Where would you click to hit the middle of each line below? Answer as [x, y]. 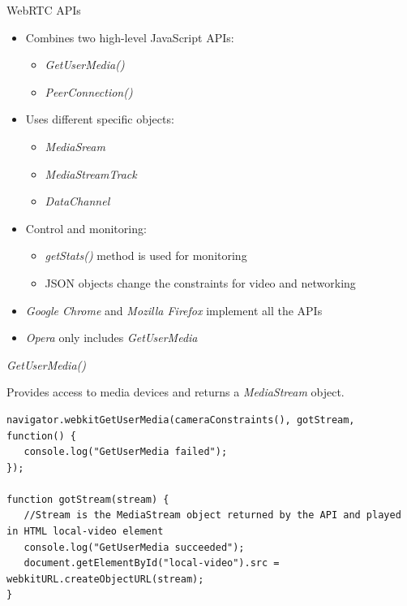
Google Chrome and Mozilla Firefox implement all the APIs [174, 310]
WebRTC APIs [44, 10]
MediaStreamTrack [91, 173]
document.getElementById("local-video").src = [152, 563]
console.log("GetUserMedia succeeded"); [134, 547]
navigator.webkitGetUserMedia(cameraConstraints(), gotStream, [181, 420]
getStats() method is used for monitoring [146, 255]
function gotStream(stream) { [88, 499]
